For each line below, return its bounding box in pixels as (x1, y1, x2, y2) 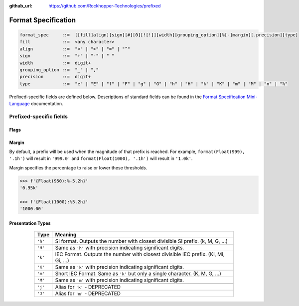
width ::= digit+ (19, 60, 91, 66)
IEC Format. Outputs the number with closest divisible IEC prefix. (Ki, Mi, (55, 251, 225, 258)
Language (9, 101, 30, 107)
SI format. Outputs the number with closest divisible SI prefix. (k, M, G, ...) (55, 238, 228, 245)
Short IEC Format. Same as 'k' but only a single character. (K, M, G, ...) (55, 270, 222, 277)
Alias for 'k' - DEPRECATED (55, 284, 121, 291)
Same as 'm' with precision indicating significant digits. (55, 277, 184, 284)
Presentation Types (9, 220, 51, 226)
